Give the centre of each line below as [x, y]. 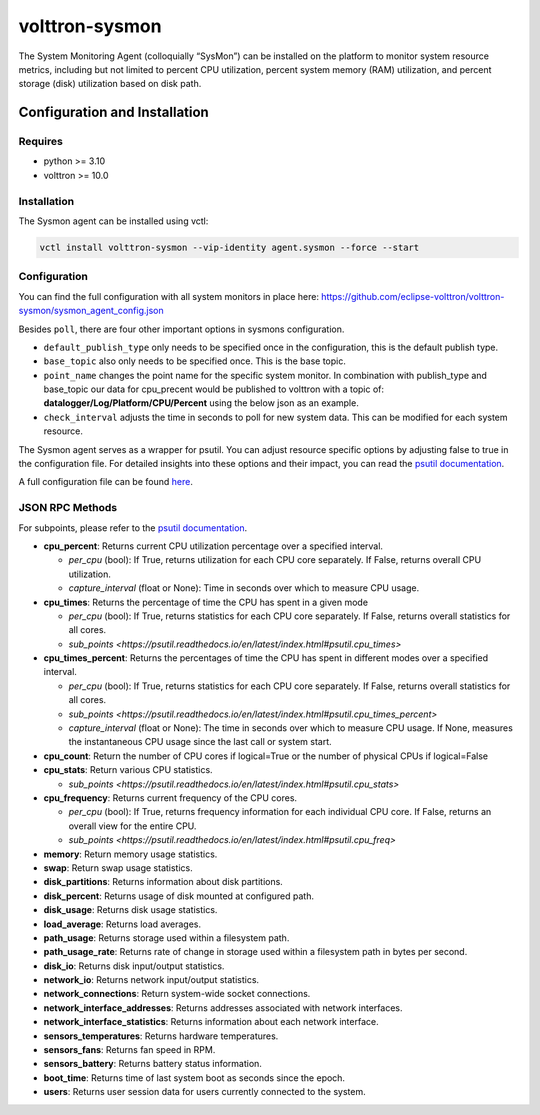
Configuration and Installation [113, 112]
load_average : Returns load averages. [122, 924]
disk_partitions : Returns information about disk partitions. [163, 882]
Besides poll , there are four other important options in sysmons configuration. [181, 329]
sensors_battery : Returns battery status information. [152, 1064]
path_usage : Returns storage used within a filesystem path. [166, 937]
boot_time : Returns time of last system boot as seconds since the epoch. [194, 1077]
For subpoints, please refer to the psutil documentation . [133, 527]
